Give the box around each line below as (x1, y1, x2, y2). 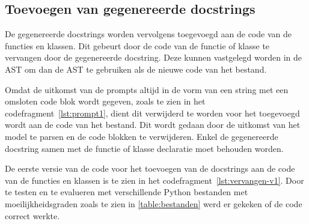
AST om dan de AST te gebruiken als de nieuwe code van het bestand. (5, 62, 267, 75)
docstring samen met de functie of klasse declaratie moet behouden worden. (5, 142, 284, 154)
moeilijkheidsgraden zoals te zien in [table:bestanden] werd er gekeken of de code (5, 197, 302, 210)
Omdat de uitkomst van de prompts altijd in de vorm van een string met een (5, 83, 289, 95)
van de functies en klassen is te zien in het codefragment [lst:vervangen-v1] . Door (5, 174, 304, 186)
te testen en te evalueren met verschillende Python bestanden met (5, 186, 248, 198)
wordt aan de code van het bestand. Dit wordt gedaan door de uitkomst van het (5, 118, 301, 131)
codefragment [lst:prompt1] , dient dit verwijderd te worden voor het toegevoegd (5, 106, 300, 119)
